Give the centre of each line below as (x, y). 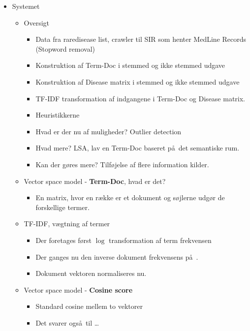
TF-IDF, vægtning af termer (67, 224)
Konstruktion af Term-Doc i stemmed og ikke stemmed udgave (130, 65)
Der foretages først (64, 240)
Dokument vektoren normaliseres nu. (91, 273)
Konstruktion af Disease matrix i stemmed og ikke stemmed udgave (138, 81)
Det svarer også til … (67, 322)
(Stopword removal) (65, 48)
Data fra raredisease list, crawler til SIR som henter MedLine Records (141, 39)
